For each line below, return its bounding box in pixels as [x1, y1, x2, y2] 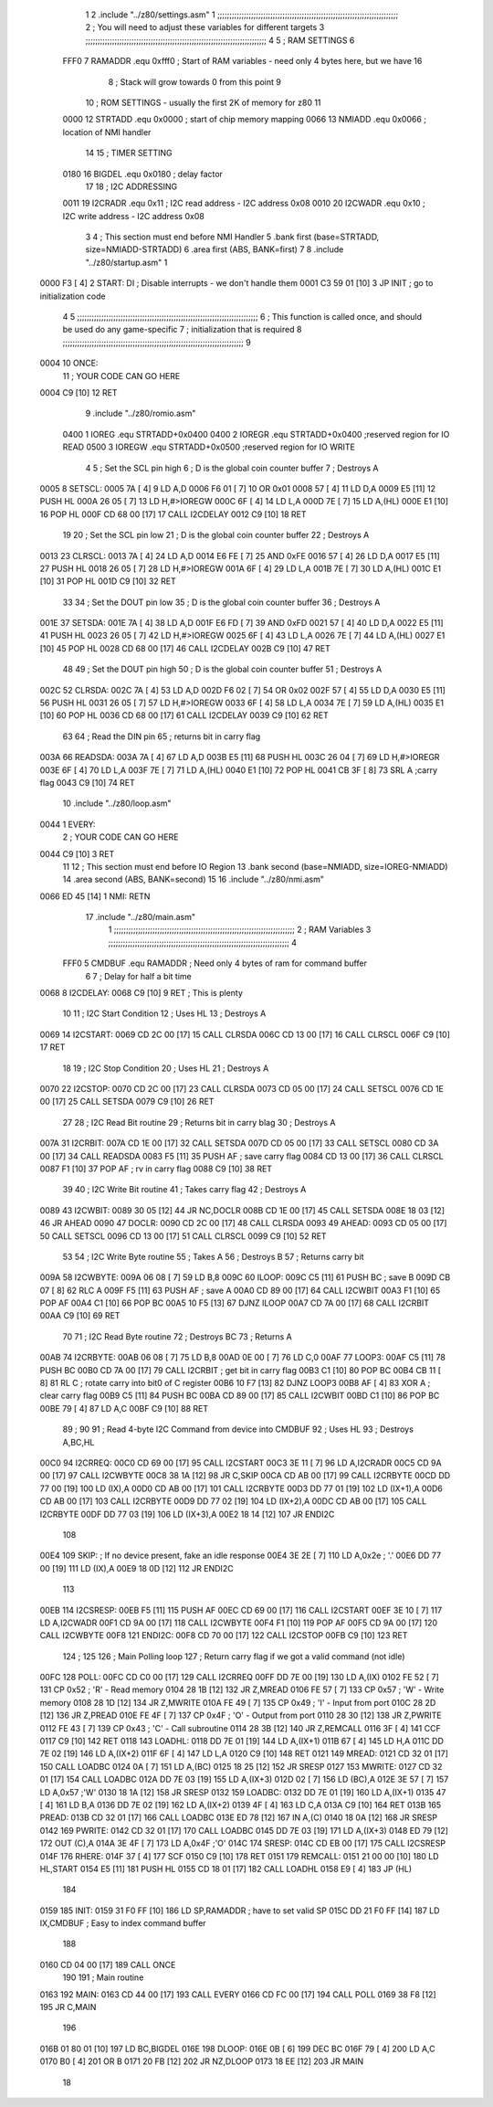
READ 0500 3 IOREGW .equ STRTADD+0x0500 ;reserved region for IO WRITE [62, 441, 355, 452]
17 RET [39, 1042, 66, 1053]
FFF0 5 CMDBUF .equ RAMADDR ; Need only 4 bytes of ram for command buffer [62, 958, 367, 969]
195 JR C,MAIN [39, 2002, 97, 2013]
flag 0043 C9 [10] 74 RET [39, 777, 136, 788]
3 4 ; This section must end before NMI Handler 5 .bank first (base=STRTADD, [85, 231, 380, 242]
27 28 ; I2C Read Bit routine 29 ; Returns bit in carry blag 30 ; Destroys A [62, 1117, 337, 1128]
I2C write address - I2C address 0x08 [62, 210, 205, 221]
